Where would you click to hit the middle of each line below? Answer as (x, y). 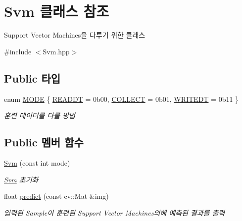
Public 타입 (32, 78)
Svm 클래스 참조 (56, 11)
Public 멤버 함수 (44, 142)
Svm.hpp (56, 51)
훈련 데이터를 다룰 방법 (40, 115)
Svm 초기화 (21, 179)
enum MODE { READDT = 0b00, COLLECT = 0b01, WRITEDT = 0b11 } (121, 99)
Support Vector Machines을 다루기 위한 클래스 (75, 35)
